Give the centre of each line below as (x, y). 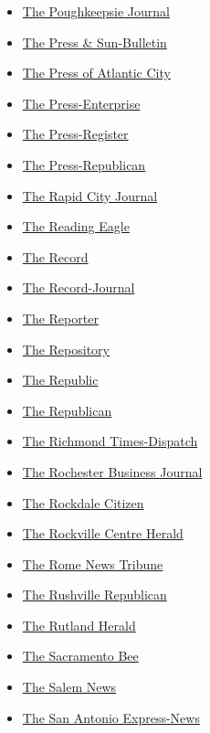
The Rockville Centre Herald (103, 533)
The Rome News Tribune (93, 563)
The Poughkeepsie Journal (96, 11)
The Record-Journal (79, 287)
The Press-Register (75, 134)
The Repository (66, 349)
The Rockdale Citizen (83, 502)
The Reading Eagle (76, 226)
